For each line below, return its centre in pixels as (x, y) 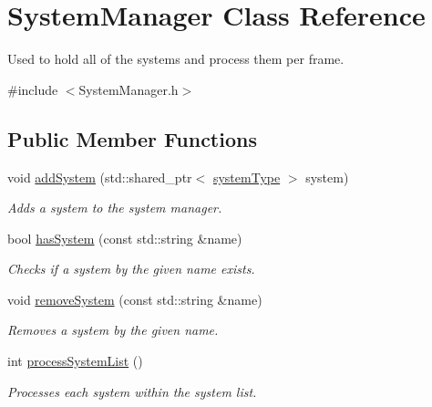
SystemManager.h (129, 89)
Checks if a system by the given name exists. (131, 269)
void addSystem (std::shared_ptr (100, 177)
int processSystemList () (75, 361)
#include (33, 89)
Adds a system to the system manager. (115, 208)
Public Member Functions (132, 138)
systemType (247, 177)
